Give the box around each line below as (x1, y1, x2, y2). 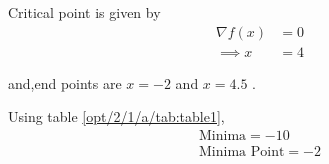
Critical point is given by (8, 2, 161, 22)
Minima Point (199, 144, 285, 159)
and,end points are (8, 72, 122, 93)
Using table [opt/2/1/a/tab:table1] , (8, 106, 225, 127)
